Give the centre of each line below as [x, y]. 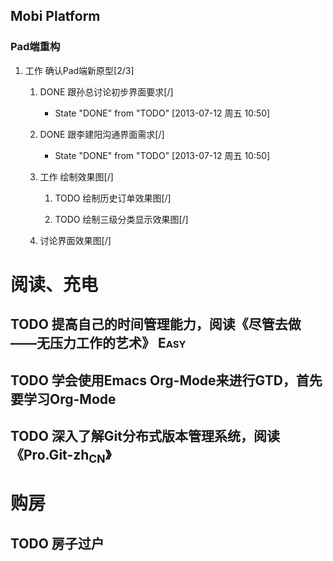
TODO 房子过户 [57, 543]
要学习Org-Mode [63, 399]
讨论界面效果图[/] [75, 240]
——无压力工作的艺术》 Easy [98, 343]
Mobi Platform [55, 16]
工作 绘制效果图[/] [76, 176]
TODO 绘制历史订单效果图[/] [113, 198]
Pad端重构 [35, 47]
